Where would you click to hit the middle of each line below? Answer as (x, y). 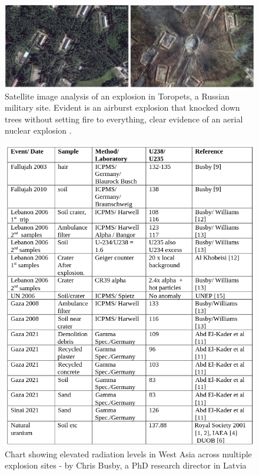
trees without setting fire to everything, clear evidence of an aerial (124, 119)
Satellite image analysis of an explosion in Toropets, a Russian (117, 96)
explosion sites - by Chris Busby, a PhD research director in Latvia (126, 465)
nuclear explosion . (38, 130)
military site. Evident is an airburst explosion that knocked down (122, 107)
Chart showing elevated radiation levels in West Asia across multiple (128, 454)
